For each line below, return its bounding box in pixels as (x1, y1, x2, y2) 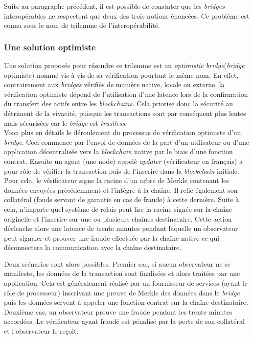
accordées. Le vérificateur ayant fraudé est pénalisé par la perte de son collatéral (4, 316, 245, 326)
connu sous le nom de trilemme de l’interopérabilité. (4, 20, 160, 30)
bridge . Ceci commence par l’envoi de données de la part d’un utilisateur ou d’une (4, 136, 249, 147)
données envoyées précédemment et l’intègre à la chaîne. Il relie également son (4, 184, 238, 195)
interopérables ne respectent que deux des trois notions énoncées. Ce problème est (4, 10, 250, 21)
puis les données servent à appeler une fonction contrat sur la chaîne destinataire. (4, 297, 248, 307)
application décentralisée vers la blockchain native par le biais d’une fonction (4, 146, 233, 157)
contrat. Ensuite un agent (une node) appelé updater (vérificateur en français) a (4, 156, 243, 166)
